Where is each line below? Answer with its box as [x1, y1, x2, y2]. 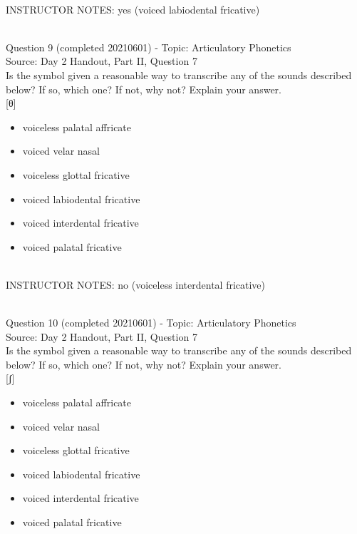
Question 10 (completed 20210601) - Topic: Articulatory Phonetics [6, 315, 296, 330]
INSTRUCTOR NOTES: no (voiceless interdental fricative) [6, 277, 266, 292]
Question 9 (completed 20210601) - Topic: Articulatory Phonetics [6, 39, 291, 54]
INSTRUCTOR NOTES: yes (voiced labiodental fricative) [6, 1, 260, 16]
